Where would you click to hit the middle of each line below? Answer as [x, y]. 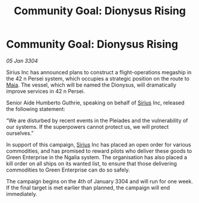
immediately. [22, 194]
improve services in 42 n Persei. [45, 91]
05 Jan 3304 [22, 61]
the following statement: [36, 109]
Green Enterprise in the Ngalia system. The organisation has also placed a [97, 157]
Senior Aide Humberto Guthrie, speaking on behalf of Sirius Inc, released [95, 103]
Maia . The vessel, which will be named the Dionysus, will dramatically [91, 85]
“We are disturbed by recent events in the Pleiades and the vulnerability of [97, 120]
